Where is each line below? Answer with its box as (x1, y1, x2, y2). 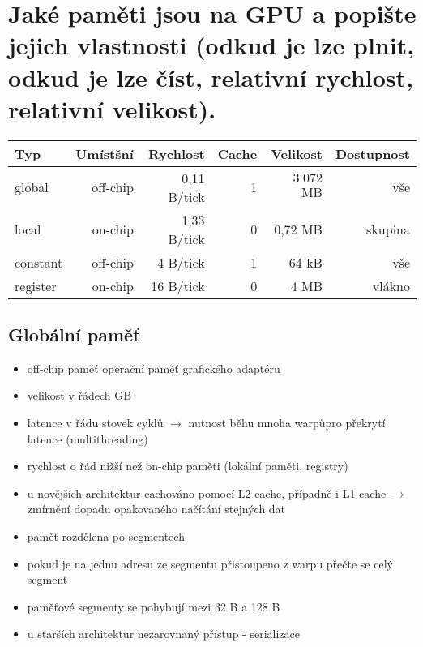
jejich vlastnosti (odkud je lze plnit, (8, 28, 415, 62)
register (15, 276, 57, 295)
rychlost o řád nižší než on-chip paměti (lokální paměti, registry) (27, 457, 348, 474)
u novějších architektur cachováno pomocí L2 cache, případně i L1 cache (27, 484, 387, 501)
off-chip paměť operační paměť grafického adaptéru (27, 359, 280, 376)
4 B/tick (157, 252, 205, 272)
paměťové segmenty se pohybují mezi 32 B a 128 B (27, 598, 280, 615)
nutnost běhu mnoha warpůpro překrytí (188, 414, 386, 431)
